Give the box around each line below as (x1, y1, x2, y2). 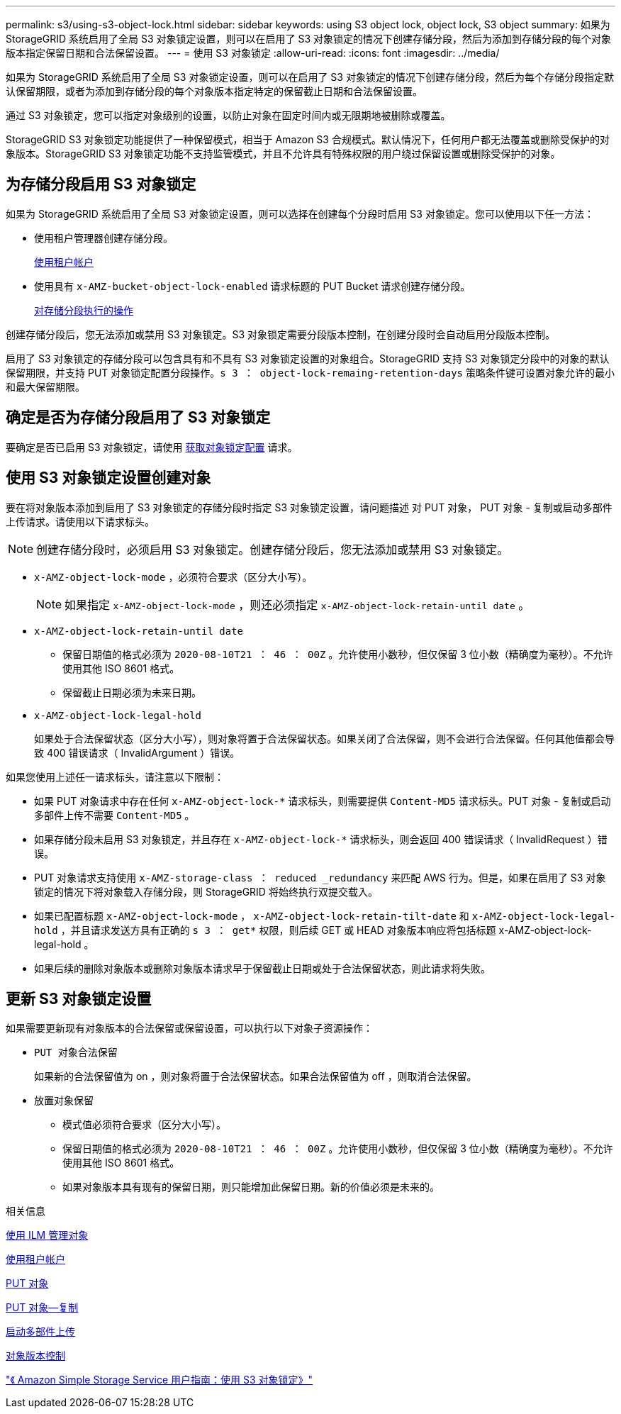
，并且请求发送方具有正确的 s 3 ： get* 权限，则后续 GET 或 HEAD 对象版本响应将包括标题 (60, 923, 496, 936)
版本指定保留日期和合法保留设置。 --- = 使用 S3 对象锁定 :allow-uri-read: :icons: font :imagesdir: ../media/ (6, 47, 500, 59)
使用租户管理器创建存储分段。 (34, 231, 173, 244)
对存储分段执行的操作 (34, 304, 133, 316)
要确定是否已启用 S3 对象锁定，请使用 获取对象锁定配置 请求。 (6, 440, 298, 453)
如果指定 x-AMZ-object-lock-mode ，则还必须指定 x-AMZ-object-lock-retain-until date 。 (65, 597, 530, 612)
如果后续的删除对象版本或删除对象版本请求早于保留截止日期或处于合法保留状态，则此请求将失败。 (34, 962, 491, 974)
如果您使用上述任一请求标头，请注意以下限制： (6, 770, 224, 783)
